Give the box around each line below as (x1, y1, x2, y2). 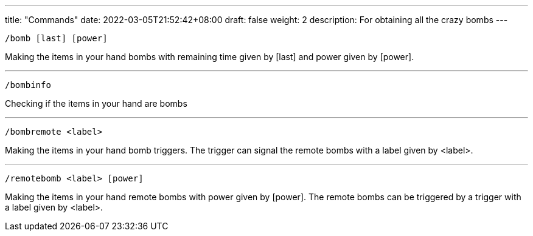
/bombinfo (5, 80, 51, 90)
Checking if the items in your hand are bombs (5, 98, 187, 109)
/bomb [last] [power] (5, 33, 108, 43)
